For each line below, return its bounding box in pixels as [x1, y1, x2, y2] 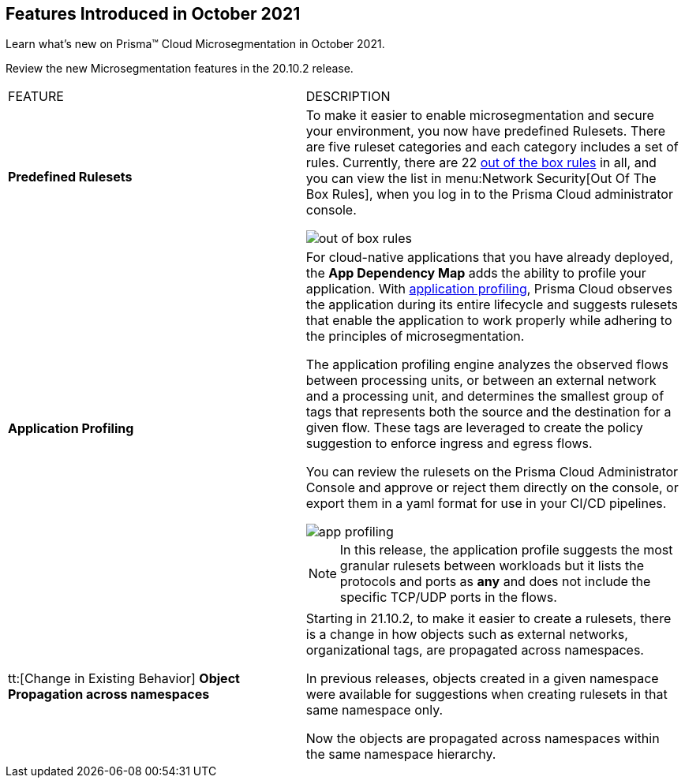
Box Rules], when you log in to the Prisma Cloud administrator [305, 186, 673, 203]
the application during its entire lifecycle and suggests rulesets [305, 297, 678, 313]
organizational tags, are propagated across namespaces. [305, 642, 644, 659]
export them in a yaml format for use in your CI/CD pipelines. [305, 495, 667, 512]
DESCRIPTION [305, 88, 391, 105]
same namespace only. [305, 702, 444, 719]
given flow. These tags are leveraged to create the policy [305, 420, 643, 436]
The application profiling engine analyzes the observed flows [305, 357, 668, 373]
